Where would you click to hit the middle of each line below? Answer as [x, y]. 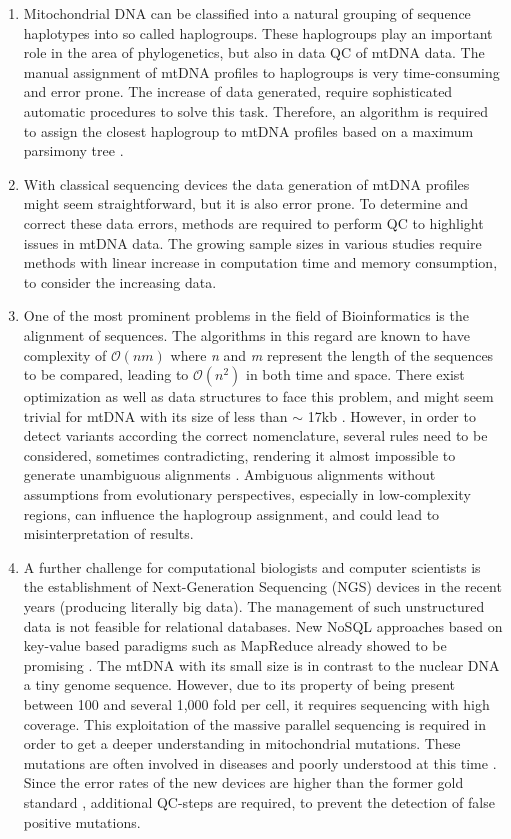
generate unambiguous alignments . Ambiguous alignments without [229, 474]
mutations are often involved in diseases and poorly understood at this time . [260, 762]
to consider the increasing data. [120, 281]
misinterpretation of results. [108, 533]
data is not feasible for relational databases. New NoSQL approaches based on [263, 625]
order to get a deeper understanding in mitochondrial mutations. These [242, 743]
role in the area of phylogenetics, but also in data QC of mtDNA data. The [254, 52]
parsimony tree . [73, 150]
